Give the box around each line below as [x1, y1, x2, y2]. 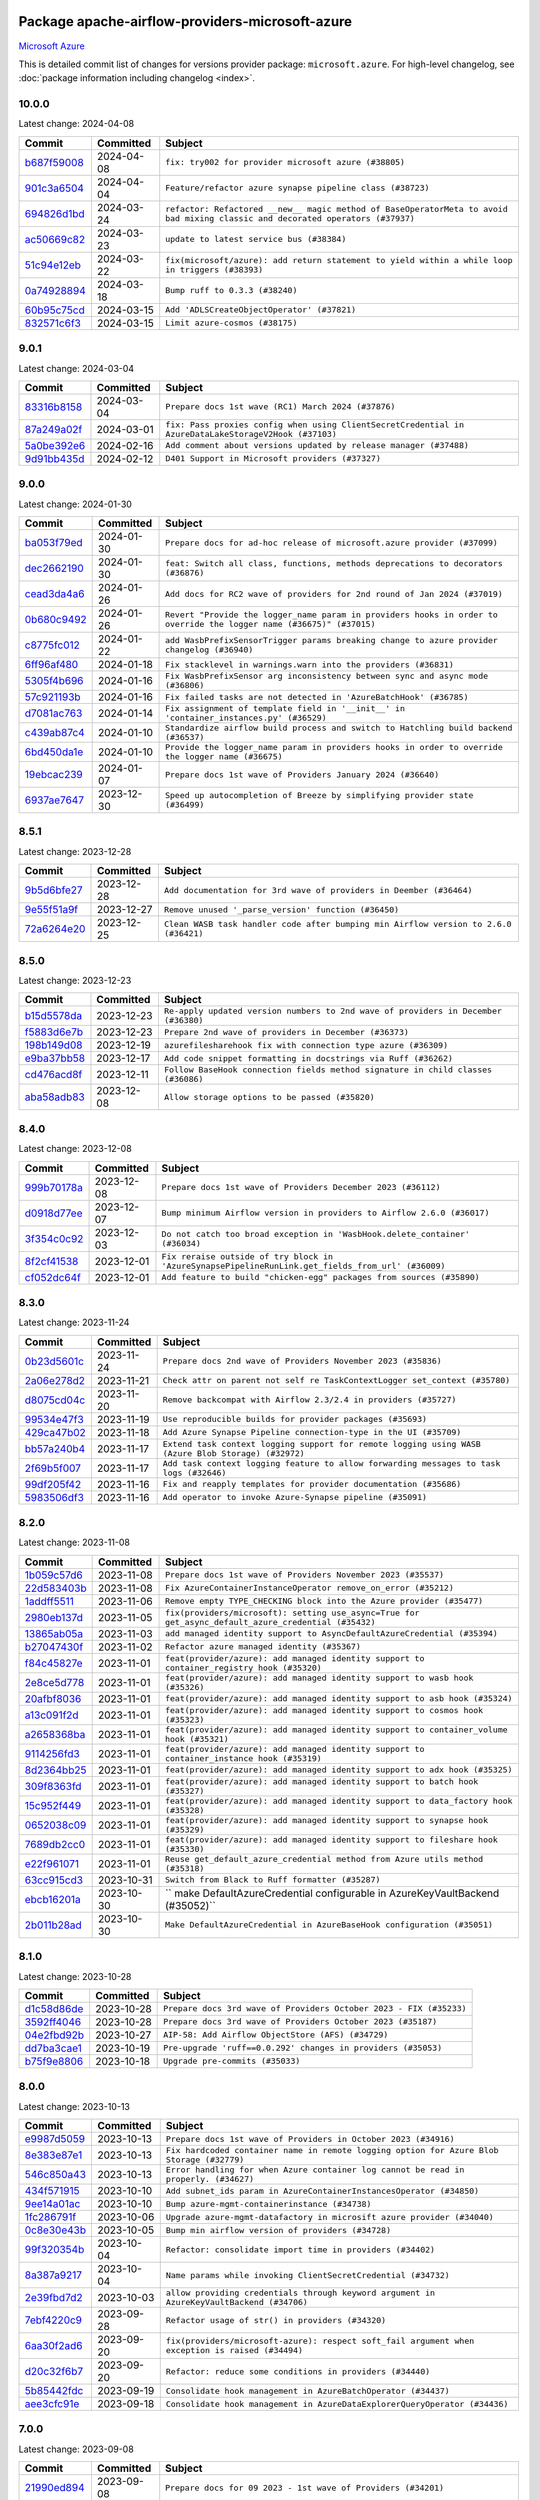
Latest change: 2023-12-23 [18, 975, 132, 986]
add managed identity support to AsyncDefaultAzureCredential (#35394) [165, 1628, 499, 1639]
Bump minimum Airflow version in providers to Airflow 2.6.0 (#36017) [161, 1208, 490, 1219]
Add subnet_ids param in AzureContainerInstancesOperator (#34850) [165, 2185, 480, 2196]
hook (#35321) [165, 1733, 229, 1744]
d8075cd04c [24, 1393, 86, 1407]
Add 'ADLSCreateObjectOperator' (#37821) [165, 305, 357, 315]
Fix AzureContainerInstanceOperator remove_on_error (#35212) [165, 1583, 454, 1594]
